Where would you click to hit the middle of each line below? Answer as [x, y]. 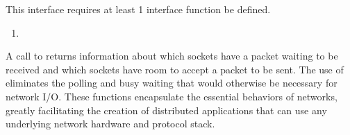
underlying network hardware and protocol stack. [110, 124]
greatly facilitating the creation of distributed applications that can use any [166, 110]
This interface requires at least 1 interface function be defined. [138, 9]
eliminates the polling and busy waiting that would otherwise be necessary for [172, 83]
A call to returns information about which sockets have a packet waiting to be [172, 56]
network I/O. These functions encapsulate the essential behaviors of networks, [172, 96]
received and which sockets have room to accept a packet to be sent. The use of [175, 69]
